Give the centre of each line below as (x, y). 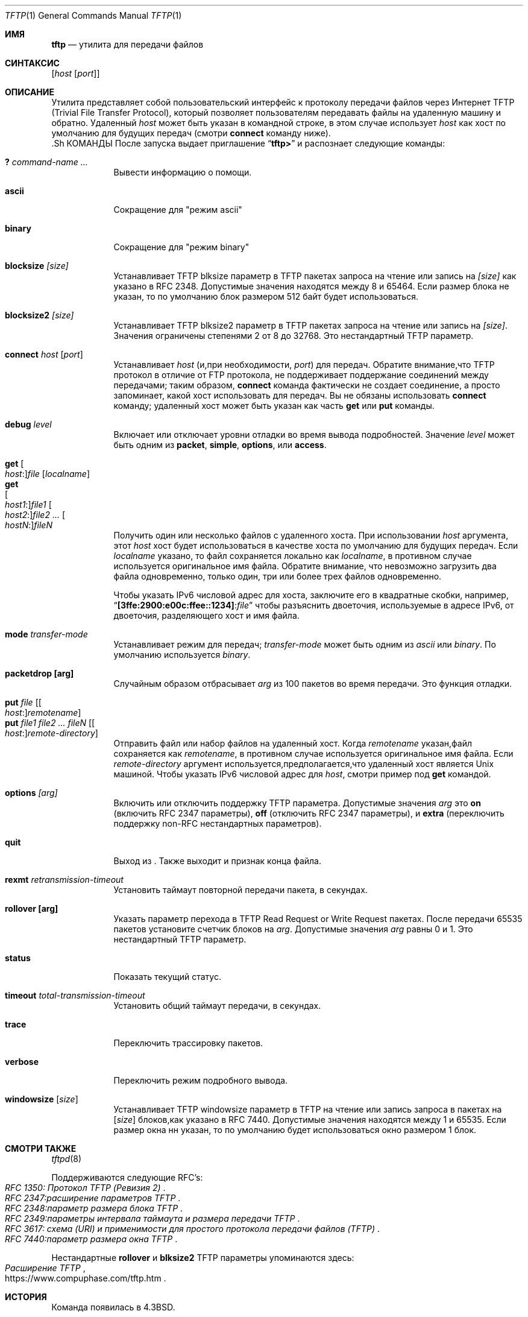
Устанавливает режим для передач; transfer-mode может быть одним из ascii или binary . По (305, 644)
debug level (28, 424)
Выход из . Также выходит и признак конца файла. (218, 861)
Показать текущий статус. (167, 977)
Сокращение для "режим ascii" (178, 210)
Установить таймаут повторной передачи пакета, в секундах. (240, 890)
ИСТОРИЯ (26, 1297)
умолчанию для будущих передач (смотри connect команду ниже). (191, 133)
